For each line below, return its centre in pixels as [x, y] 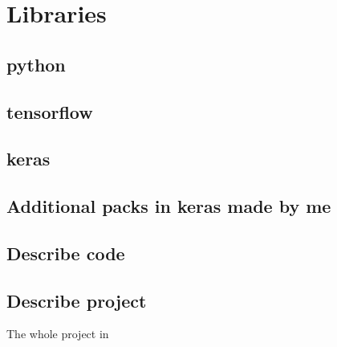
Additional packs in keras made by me [169, 206]
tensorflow [50, 111]
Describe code [66, 253]
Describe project [77, 300]
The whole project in [58, 334]
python [36, 64]
